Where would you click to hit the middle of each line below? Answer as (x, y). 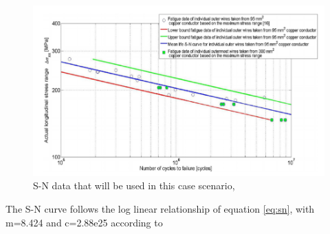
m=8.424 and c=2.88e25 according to (84, 222)
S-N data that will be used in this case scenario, (134, 185)
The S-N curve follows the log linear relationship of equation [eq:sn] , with (160, 209)
